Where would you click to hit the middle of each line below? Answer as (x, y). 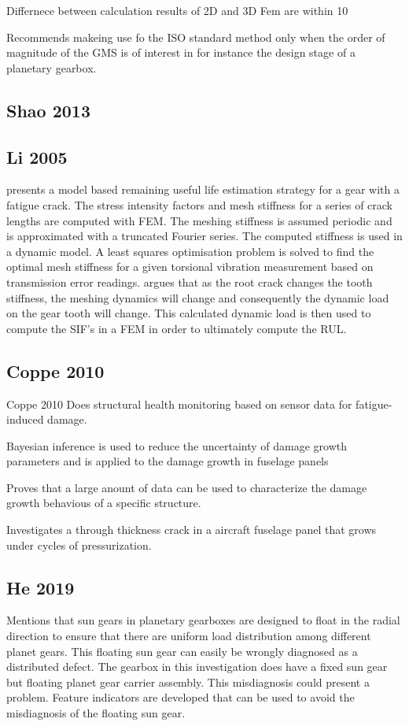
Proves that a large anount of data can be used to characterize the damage (187, 487)
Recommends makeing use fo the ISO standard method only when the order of (196, 37)
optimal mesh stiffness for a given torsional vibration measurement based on (190, 267)
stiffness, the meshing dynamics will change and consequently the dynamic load (198, 297)
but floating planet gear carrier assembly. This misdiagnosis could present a (188, 682)
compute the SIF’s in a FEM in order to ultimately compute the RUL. (177, 328)
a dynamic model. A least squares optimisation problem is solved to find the (190, 251)
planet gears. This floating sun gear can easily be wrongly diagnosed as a (182, 651)
